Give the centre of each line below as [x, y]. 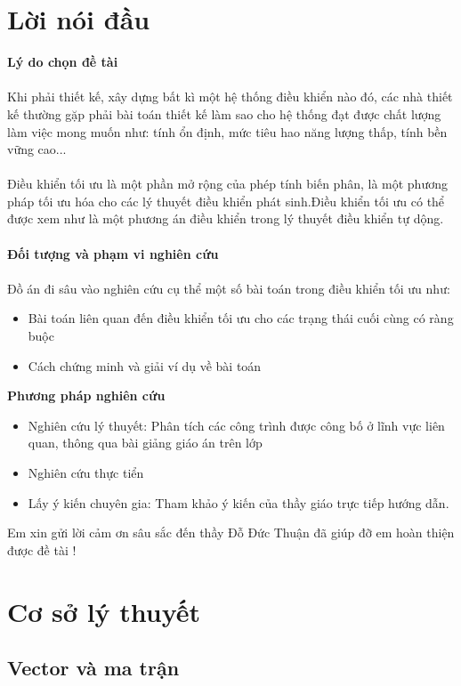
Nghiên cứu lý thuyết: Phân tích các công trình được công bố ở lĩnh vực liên [236, 425]
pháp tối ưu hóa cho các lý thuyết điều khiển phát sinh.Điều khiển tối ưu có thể [226, 201]
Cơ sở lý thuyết [104, 611]
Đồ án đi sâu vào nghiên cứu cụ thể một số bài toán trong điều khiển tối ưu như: [229, 288]
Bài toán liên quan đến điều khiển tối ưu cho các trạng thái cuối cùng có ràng [241, 318]
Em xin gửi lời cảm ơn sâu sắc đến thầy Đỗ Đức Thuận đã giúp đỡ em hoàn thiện [231, 533]
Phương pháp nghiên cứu [86, 395]
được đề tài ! [42, 549]
